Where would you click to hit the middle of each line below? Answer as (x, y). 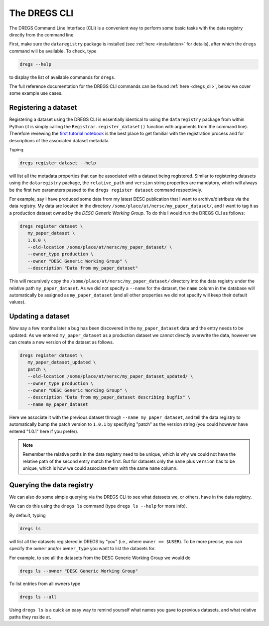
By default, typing (27, 515)
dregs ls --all (38, 597)
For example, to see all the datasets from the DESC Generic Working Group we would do (100, 558)
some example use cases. (36, 93)
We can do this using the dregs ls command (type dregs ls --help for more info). (98, 506)
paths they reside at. (30, 617)
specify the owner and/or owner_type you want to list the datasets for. (82, 549)
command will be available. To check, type (53, 51)
